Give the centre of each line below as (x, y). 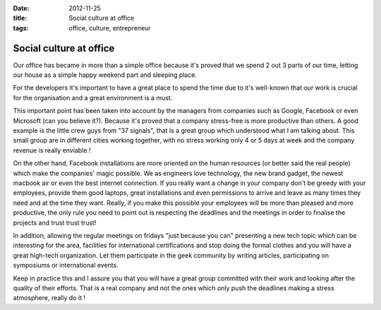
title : (20, 18)
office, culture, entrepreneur (110, 28)
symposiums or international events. (66, 266)
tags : (21, 28)
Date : (21, 8)
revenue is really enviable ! (52, 150)
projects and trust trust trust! (55, 222)
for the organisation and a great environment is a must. (93, 97)
